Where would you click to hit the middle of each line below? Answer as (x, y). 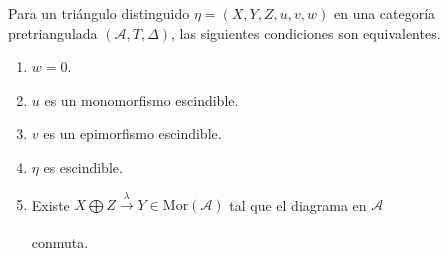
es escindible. (83, 166)
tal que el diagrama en (298, 204)
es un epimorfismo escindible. (132, 133)
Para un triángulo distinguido (99, 13)
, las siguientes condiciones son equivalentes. (306, 32)
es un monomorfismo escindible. (141, 99)
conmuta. (60, 241)
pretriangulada (53, 32)
